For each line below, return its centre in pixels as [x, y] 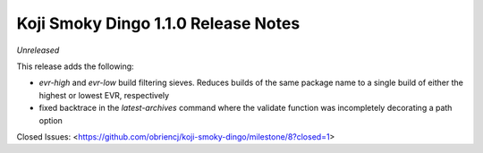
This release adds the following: [75, 66]
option [51, 120]
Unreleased [38, 50]
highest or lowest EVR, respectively [104, 95]
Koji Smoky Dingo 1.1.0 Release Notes [158, 23]
